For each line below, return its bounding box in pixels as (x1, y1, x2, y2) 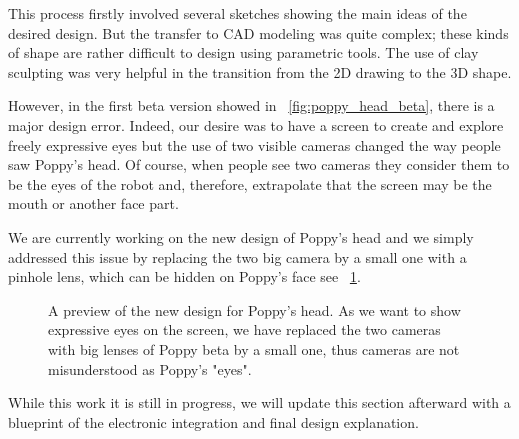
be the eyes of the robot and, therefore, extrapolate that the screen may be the (8, 173, 492, 194)
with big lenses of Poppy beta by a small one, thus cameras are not (48, 338, 460, 359)
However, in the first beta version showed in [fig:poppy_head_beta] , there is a (8, 95, 495, 116)
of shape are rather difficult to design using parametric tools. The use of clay (8, 42, 479, 63)
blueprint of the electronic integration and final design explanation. (8, 411, 419, 432)
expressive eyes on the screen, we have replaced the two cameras (48, 319, 441, 340)
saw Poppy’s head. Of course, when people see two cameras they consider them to (8, 154, 510, 175)
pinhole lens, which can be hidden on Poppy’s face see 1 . (8, 266, 361, 287)
